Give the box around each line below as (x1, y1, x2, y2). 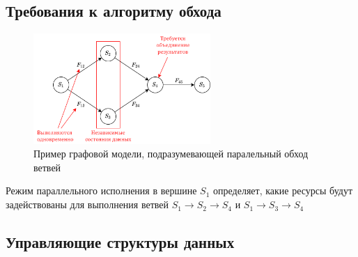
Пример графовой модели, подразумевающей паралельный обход (33, 146, 309, 161)
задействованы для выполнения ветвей (6, 197, 169, 212)
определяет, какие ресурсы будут (213, 183, 353, 198)
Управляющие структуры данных (6, 231, 235, 253)
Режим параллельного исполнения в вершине (6, 183, 197, 198)
